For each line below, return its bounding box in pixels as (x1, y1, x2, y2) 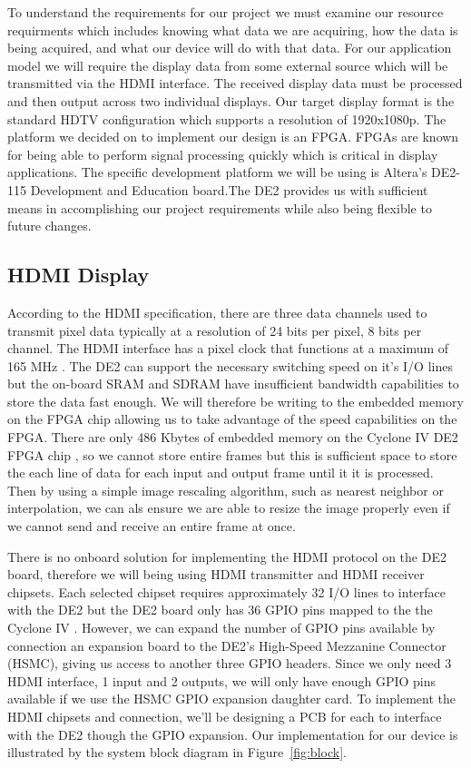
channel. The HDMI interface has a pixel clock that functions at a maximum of (7, 339, 449, 358)
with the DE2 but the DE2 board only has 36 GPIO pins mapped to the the (7, 600, 433, 619)
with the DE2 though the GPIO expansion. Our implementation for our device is (7, 724, 458, 743)
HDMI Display (7, 261, 150, 289)
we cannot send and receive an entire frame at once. (7, 517, 296, 536)
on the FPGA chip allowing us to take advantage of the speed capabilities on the (7, 409, 457, 428)
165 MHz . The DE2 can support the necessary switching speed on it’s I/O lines (7, 356, 453, 375)
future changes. (7, 216, 92, 235)
